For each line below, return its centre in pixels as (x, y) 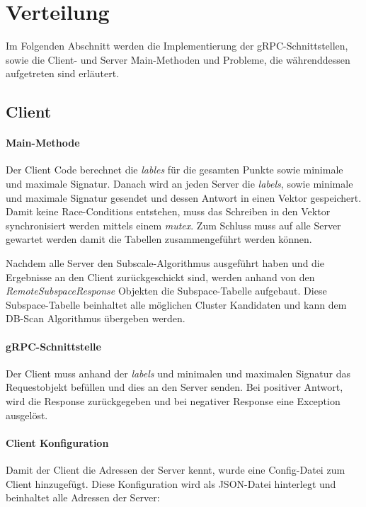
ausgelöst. (27, 415)
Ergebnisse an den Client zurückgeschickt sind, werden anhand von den (160, 277)
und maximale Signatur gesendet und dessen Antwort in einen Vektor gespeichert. (184, 197)
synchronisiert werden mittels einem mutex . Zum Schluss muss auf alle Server (173, 225)
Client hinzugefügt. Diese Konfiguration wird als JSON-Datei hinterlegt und (171, 483)
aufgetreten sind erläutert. (63, 73)
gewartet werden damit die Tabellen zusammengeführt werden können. (159, 239)
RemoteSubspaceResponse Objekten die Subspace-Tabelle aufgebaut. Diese (166, 291)
